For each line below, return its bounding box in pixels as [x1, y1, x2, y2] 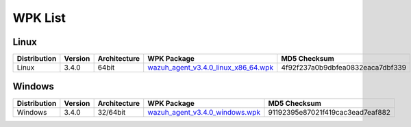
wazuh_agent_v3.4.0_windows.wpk [147, 107, 260, 117]
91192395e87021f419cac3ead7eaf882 [268, 107, 390, 117]
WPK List [12, 10, 66, 25]
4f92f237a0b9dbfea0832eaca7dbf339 [281, 63, 407, 72]
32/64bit [97, 107, 126, 117]
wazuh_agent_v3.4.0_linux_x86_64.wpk [147, 63, 274, 72]
